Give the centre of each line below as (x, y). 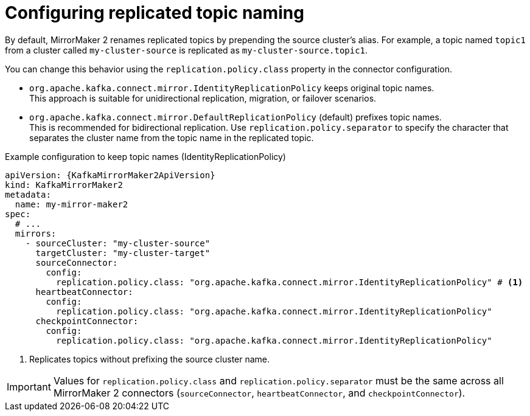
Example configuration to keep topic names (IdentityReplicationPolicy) (145, 156)
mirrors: (36, 233)
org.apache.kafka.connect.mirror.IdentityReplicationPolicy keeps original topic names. (232, 88)
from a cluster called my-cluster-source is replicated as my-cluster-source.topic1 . (187, 50)
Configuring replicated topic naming (155, 13)
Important (29, 387)
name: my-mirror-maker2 (71, 204)
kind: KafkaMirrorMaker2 (64, 185)
